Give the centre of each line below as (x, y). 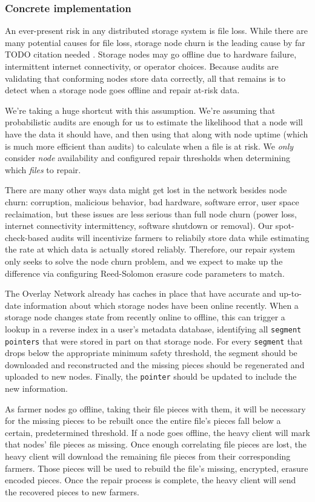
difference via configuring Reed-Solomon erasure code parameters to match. (145, 273)
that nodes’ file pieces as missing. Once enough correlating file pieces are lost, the (156, 444)
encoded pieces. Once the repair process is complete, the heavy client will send (151, 480)
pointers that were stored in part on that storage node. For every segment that (154, 341)
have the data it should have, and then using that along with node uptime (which (157, 134)
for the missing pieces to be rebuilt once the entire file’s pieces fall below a (143, 421)
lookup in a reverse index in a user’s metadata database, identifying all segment (153, 329)
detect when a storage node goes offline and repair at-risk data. (122, 90)
